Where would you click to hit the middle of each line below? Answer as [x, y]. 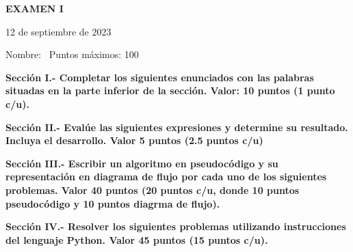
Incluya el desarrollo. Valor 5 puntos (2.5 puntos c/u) [134, 140]
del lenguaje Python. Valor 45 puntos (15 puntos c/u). [137, 239]
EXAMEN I [35, 8]
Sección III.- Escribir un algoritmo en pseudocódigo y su [142, 163]
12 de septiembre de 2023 [58, 31]
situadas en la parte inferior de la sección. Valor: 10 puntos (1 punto [170, 90]
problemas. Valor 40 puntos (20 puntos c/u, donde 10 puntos [153, 190]
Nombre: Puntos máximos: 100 [72, 54]
